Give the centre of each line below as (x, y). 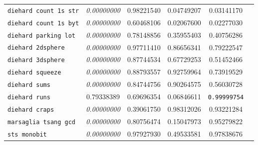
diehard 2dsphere (36, 48)
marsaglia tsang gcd (42, 122)
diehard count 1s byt (43, 23)
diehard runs (29, 98)
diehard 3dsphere (36, 60)
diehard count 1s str (43, 11)
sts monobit (27, 134)
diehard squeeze (34, 73)
